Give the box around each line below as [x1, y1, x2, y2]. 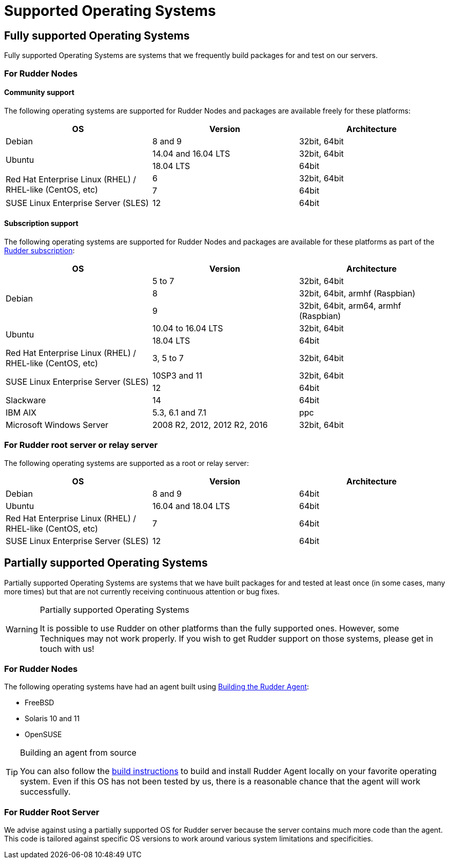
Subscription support [4, 219, 79, 228]
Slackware [6, 395, 46, 405]
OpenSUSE [25, 730, 62, 739]
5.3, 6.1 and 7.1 [152, 407, 206, 418]
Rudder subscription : [4, 246, 75, 255]
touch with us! [40, 643, 94, 654]
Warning [6, 624, 38, 634]
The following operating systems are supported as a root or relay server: [4, 458, 249, 467]
